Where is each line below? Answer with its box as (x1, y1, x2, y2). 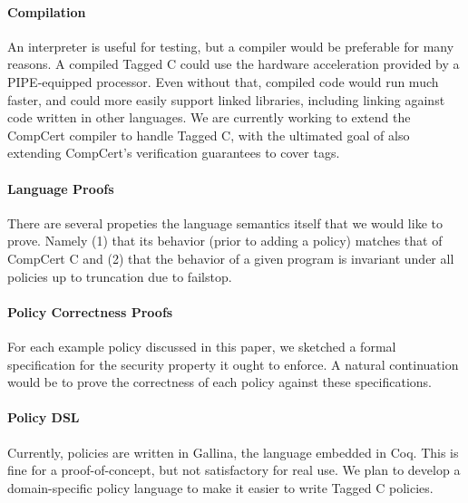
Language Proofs (7, 179, 114, 198)
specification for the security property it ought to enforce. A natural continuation (7, 354, 459, 373)
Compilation (7, 2, 86, 21)
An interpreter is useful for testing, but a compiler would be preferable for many (7, 36, 454, 55)
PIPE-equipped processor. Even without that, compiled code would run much (7, 72, 439, 91)
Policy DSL (7, 408, 80, 427)
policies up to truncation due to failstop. (7, 266, 232, 285)
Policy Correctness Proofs (7, 302, 173, 321)
